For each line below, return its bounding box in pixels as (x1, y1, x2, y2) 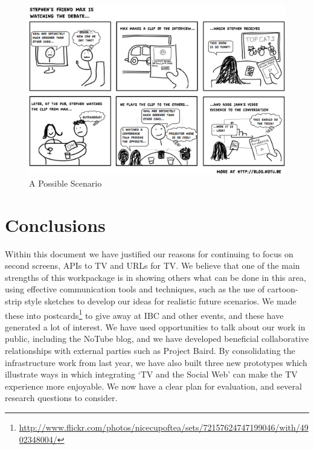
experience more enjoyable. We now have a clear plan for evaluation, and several (5, 379, 302, 392)
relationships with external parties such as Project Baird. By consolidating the (5, 344, 295, 357)
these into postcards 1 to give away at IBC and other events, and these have (5, 307, 284, 321)
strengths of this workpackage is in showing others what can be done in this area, (5, 271, 306, 283)
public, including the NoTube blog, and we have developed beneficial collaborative (5, 332, 309, 345)
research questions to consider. (5, 391, 118, 404)
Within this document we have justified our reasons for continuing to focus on (5, 247, 293, 260)
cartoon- (267, 283, 298, 295)
